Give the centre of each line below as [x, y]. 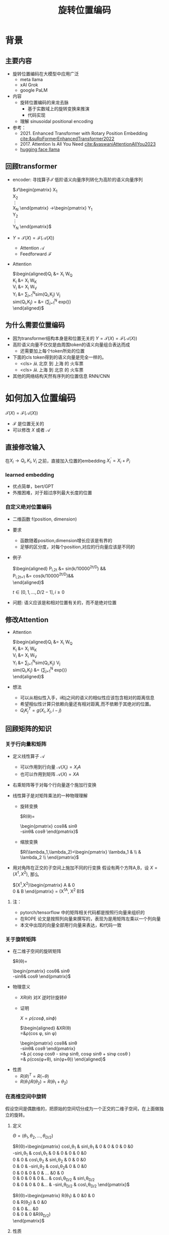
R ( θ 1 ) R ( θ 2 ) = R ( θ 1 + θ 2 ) [44, 1082]
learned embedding [30, 475]
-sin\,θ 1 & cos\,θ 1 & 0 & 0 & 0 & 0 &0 [50, 1154]
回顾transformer [31, 167]
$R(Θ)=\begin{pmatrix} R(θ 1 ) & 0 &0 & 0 [54, 1196]
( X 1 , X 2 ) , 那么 [26, 874]
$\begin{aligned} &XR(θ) [46, 1028]
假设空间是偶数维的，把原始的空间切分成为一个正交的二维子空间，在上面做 [82, 1109]
